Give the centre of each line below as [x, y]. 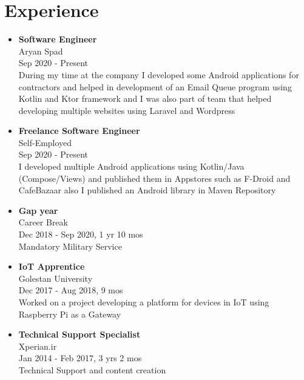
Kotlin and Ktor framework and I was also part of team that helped [145, 98]
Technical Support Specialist [79, 334]
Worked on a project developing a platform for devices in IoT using [144, 302]
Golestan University [56, 278]
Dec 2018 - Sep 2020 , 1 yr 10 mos [81, 234]
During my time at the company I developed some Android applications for [159, 74]
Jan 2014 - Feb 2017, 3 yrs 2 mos [80, 358]
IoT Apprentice [52, 266]
